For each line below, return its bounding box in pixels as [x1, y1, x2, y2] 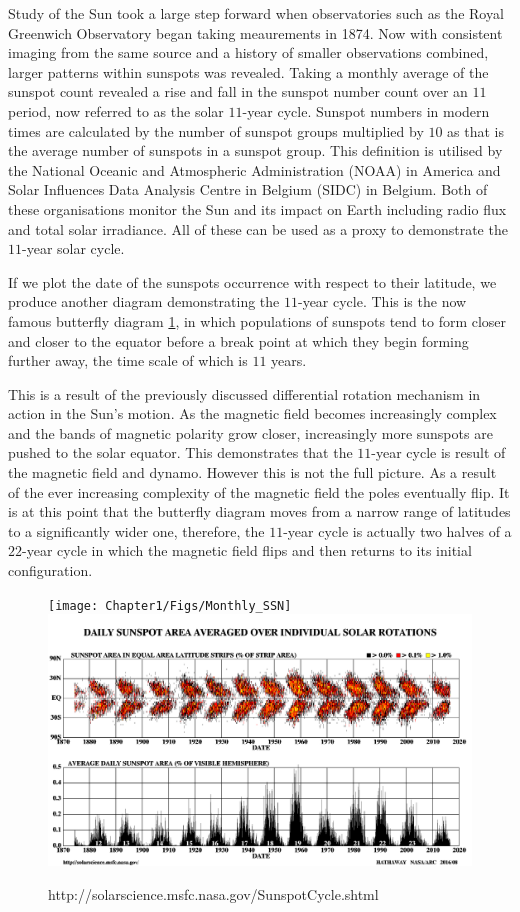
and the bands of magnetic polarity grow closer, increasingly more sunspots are [8, 422, 493, 443]
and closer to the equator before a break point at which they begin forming [8, 330, 469, 351]
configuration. [8, 560, 93, 581]
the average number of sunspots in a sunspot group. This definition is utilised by [8, 140, 503, 161]
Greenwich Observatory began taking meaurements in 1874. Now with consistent [8, 22, 503, 43]
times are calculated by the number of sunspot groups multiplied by [8, 120, 424, 141]
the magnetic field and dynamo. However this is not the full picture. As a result [8, 462, 497, 483]
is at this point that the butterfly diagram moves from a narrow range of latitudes [8, 501, 511, 522]
